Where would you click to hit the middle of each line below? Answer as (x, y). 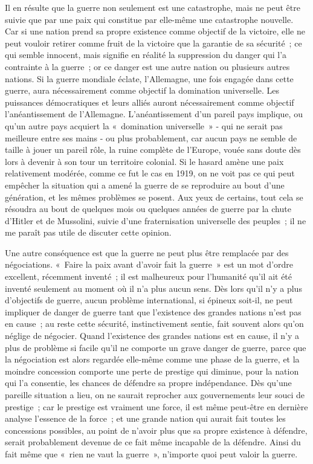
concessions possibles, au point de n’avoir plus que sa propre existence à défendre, (156, 430)
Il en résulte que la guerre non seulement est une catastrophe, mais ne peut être (153, 7)
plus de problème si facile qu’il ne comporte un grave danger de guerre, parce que (156, 347)
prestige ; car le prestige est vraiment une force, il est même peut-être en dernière (156, 406)
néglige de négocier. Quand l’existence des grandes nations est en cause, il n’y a (152, 336)
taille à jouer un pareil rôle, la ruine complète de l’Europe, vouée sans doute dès (153, 150)
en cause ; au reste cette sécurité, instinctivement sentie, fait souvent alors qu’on (154, 324)
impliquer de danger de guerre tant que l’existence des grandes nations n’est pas (153, 311)
